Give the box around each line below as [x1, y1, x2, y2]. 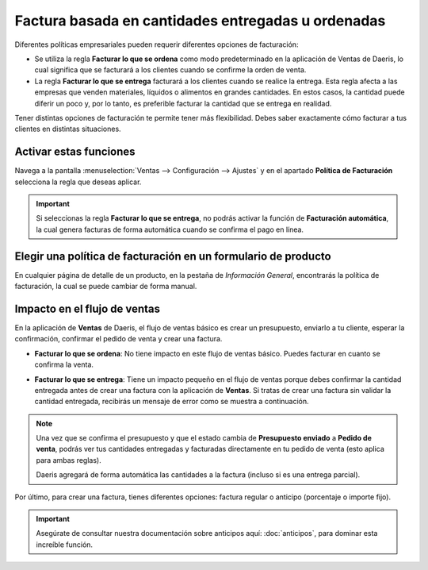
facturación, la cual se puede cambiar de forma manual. [14, 282, 197, 291]
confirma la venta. [34, 360, 94, 369]
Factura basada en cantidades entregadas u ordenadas [14, 12, 386, 29]
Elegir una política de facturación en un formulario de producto [14, 249, 332, 263]
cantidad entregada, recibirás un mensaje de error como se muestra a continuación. [34, 397, 309, 406]
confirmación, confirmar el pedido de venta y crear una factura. [14, 334, 223, 344]
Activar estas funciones [14, 145, 136, 159]
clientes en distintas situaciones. [14, 124, 122, 134]
